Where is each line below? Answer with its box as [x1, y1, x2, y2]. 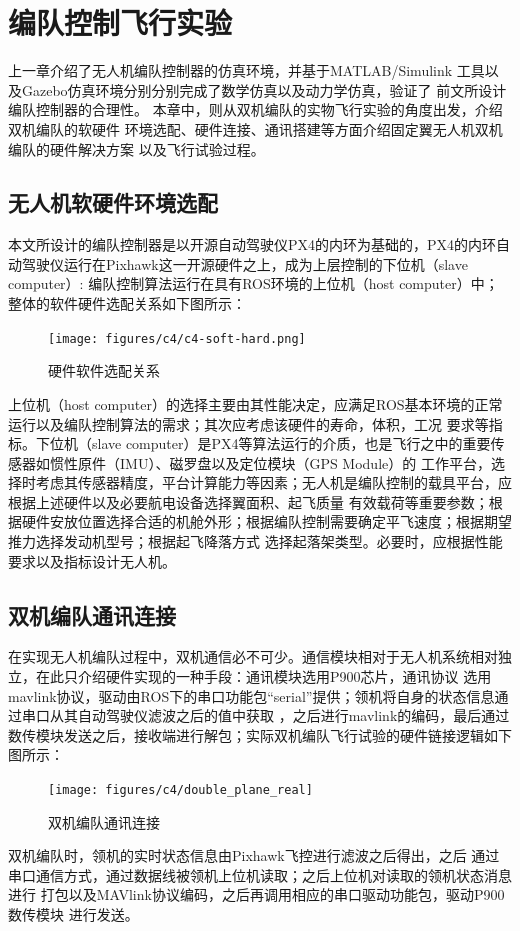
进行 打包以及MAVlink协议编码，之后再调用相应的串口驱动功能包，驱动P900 [8, 884, 505, 905]
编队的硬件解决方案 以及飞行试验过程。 [8, 138, 265, 159]
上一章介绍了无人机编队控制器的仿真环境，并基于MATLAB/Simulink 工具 [8, 60, 485, 81]
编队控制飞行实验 [8, 2, 233, 43]
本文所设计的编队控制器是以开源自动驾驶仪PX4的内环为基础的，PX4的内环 [8, 234, 497, 255]
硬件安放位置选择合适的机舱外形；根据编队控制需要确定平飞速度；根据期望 [21, 511, 512, 532]
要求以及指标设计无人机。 [8, 550, 176, 571]
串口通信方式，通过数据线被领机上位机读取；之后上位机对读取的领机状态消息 [8, 864, 512, 885]
